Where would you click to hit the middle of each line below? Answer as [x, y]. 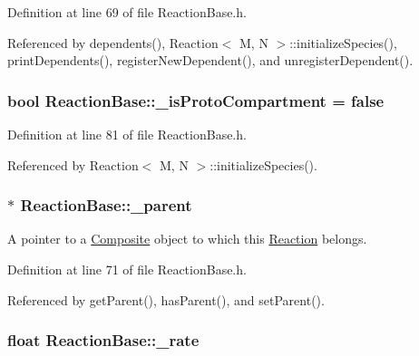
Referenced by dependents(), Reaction [113, 42]
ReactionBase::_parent [106, 205]
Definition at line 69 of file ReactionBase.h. [127, 12]
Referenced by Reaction [73, 164]
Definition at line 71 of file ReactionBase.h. [127, 269]
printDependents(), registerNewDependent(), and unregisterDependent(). [210, 60]
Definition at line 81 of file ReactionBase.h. [127, 134]
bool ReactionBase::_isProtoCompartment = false [196, 100]
